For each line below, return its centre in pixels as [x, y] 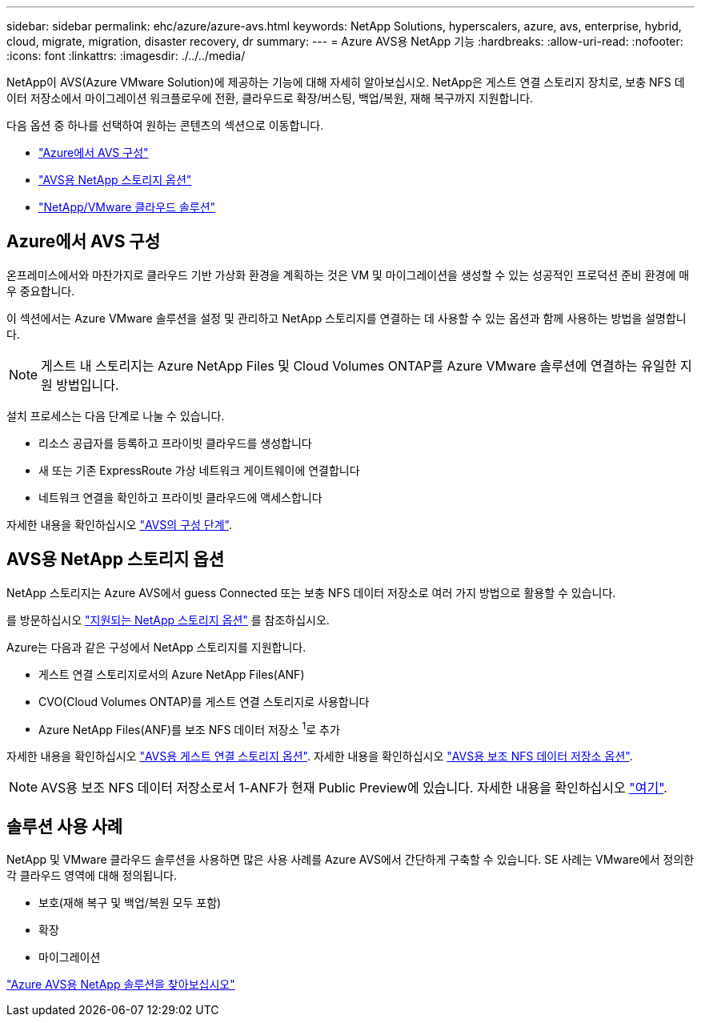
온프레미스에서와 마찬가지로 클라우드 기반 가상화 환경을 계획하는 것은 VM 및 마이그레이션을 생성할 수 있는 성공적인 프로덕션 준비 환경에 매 [348, 275]
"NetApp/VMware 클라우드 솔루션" [127, 207]
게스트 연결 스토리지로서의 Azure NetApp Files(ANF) [172, 674]
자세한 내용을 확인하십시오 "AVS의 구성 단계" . [119, 524]
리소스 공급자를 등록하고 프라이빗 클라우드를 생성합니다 [175, 443]
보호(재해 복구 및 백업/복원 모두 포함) [130, 903]
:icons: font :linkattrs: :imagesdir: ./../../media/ [126, 56]
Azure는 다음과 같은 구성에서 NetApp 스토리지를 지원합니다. [156, 647]
